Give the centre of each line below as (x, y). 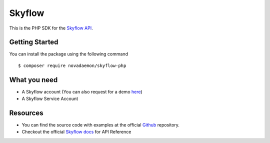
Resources (26, 113)
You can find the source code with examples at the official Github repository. (101, 125)
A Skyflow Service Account (50, 99)
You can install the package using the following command (69, 54)
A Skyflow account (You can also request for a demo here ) (82, 91)
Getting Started (34, 42)
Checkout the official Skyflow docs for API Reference (76, 132)
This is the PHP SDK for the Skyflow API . (51, 28)
